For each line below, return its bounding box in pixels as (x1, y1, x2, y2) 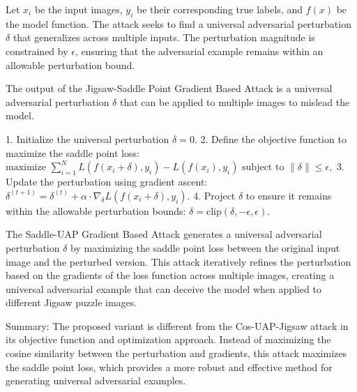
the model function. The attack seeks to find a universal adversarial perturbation (6, 16, 351, 31)
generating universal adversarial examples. (6, 373, 186, 388)
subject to (242, 163, 284, 173)
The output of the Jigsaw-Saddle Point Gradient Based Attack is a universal (6, 81, 333, 96)
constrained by (6, 43, 68, 58)
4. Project (193, 188, 236, 202)
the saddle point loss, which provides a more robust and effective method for (6, 359, 333, 374)
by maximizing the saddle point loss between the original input (70, 240, 340, 255)
